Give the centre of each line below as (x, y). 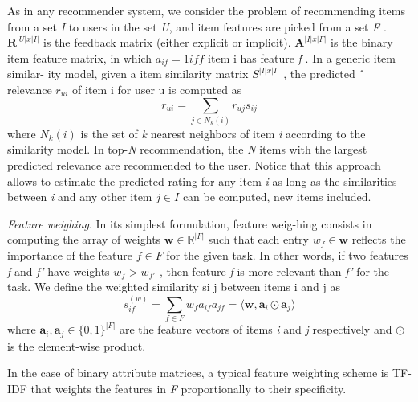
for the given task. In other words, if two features (287, 255)
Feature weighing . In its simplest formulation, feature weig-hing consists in (190, 223)
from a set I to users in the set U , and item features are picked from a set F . (197, 26)
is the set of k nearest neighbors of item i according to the (223, 133)
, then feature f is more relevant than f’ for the (274, 271)
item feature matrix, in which (80, 57)
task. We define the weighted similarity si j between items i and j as (174, 287)
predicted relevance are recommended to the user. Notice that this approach (194, 165)
